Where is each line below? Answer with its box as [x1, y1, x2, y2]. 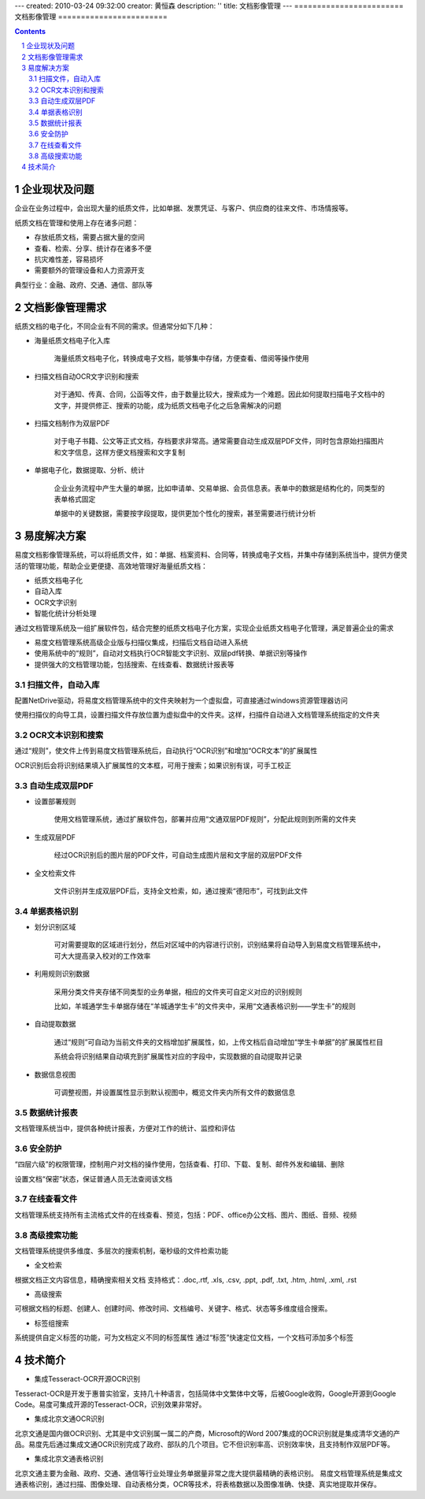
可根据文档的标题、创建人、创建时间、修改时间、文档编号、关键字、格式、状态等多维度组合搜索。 [14, 1304, 332, 1313]
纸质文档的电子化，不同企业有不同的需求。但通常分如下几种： [14, 321, 215, 331]
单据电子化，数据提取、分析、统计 [34, 466, 145, 475]
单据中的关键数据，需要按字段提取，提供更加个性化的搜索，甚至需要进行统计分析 [54, 509, 316, 518]
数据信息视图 [34, 1070, 76, 1079]
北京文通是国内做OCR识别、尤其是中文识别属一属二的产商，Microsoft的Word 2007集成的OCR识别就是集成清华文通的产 [14, 1428, 401, 1438]
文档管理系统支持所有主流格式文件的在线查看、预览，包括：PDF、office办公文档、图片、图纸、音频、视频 [14, 1210, 357, 1219]
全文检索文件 [34, 868, 76, 878]
